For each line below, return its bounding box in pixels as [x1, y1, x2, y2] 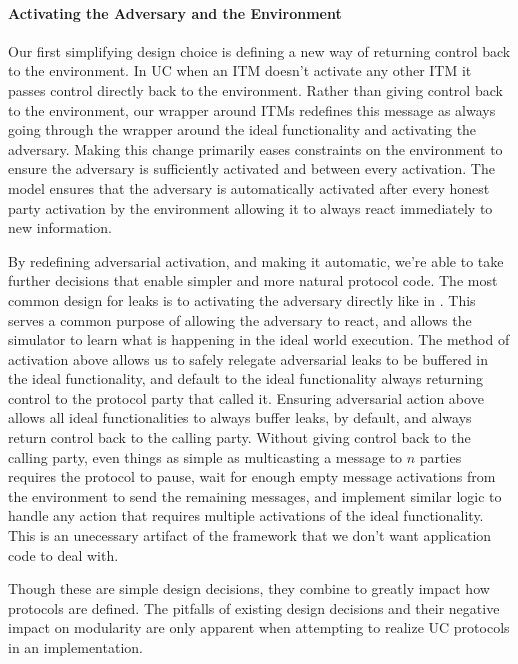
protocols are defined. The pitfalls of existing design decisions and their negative [8, 597, 500, 618]
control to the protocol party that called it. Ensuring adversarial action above [8, 387, 484, 408]
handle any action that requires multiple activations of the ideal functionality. [8, 505, 484, 526]
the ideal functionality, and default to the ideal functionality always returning [8, 368, 484, 389]
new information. [8, 217, 112, 238]
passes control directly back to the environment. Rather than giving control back [8, 79, 503, 100]
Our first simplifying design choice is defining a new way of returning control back [8, 40, 511, 61]
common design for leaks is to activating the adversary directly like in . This [8, 289, 476, 310]
